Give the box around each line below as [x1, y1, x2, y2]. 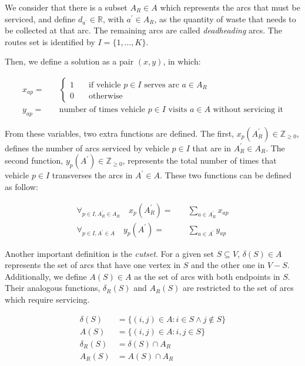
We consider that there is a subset [5, 1, 128, 13]
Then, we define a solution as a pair [5, 55, 134, 67]
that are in [192, 141, 231, 154]
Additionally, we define [5, 270, 87, 282]
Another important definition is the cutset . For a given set [5, 247, 214, 259]
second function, [5, 154, 63, 167]
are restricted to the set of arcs [182, 282, 294, 294]
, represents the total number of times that [122, 154, 277, 167]
